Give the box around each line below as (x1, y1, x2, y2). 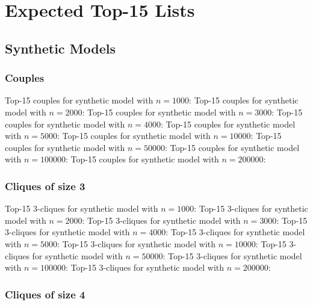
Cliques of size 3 (5, 178, 85, 193)
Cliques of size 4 (5, 286, 85, 301)
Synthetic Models (5, 39, 116, 57)
